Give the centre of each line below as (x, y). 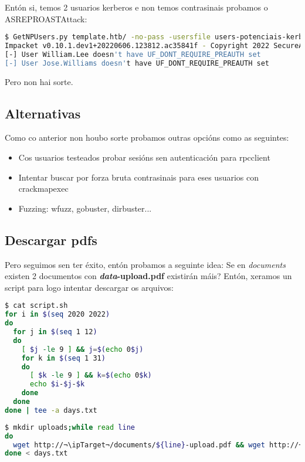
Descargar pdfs (51, 240)
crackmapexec (43, 188)
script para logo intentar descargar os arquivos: (89, 287)
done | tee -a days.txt (51, 410)
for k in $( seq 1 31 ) (63, 358)
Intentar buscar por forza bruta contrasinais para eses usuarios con (138, 177)
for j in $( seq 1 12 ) (55, 332)
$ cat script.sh (36, 306)
